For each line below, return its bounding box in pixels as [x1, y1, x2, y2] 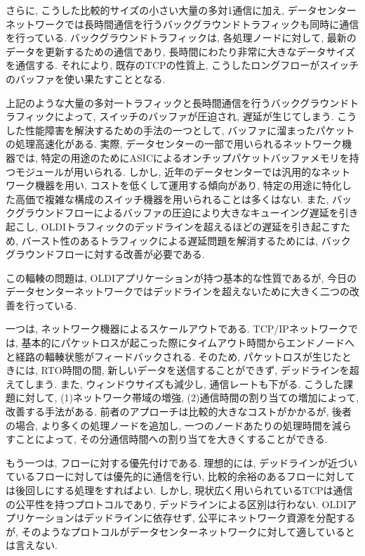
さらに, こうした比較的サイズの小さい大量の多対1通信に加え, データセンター [6, 3, 357, 17]
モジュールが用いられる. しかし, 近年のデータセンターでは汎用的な [15, 164, 321, 179]
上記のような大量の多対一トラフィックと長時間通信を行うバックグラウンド [6, 95, 350, 110]
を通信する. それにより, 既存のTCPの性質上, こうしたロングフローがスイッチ [6, 58, 359, 72]
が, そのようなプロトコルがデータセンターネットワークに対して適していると [6, 524, 355, 538]
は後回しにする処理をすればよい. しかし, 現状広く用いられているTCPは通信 [6, 483, 353, 497]
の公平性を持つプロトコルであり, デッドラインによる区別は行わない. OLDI [6, 496, 347, 511]
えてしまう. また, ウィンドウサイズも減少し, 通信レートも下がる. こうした [6, 376, 344, 391]
